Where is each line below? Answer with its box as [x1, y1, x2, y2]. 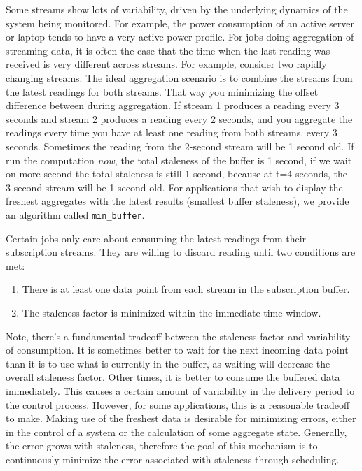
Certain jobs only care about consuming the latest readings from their [6, 231, 307, 245]
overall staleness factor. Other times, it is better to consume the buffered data [6, 370, 340, 384]
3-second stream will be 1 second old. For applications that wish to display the [6, 180, 343, 194]
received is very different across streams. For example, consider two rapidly [6, 57, 327, 71]
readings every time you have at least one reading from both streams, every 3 [6, 125, 337, 140]
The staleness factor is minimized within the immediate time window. [22, 305, 321, 319]
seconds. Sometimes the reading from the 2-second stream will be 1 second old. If [6, 138, 354, 153]
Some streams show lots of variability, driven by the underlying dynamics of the [6, 2, 348, 16]
